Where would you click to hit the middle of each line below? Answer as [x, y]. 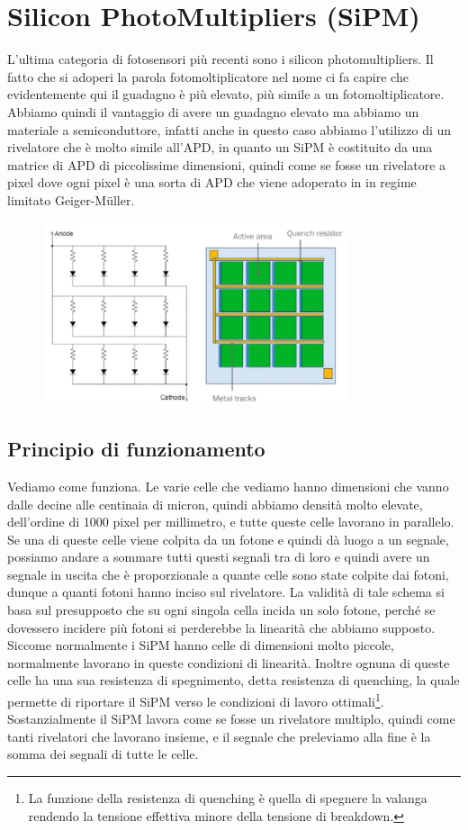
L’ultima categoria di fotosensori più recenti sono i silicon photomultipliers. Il [220, 59]
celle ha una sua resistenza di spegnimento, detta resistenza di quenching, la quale [234, 680]
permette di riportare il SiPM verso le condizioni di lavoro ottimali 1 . [196, 700]
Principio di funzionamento [136, 449]
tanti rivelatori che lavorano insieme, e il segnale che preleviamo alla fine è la [219, 736]
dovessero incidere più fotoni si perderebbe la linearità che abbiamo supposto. [221, 627]
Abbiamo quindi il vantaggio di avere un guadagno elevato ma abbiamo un [213, 111]
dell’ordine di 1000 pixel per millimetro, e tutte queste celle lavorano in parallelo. [231, 522]
